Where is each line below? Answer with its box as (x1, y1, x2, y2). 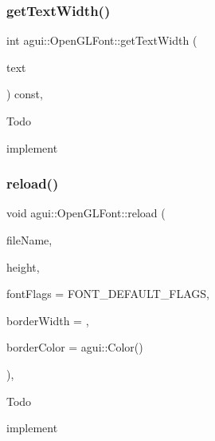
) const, (6, 85, 43, 102)
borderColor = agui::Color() (6, 339, 143, 356)
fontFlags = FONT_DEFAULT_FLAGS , (6, 285, 209, 302)
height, (6, 258, 40, 275)
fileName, (6, 232, 53, 248)
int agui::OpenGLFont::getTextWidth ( (6, 32, 197, 49)
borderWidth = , (6, 312, 89, 328)
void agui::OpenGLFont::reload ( (6, 205, 166, 221)
